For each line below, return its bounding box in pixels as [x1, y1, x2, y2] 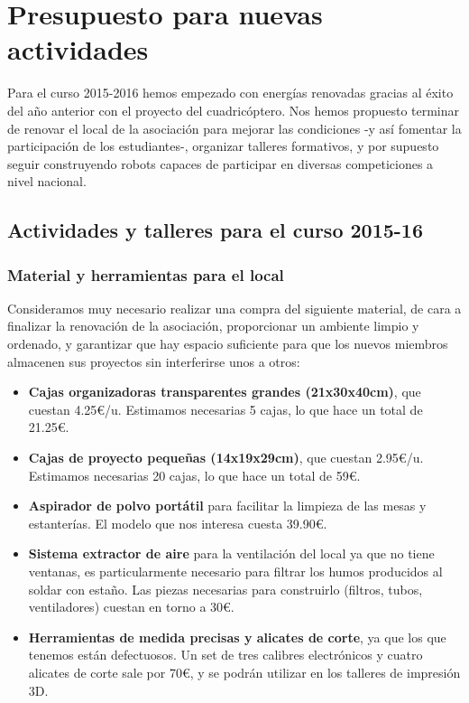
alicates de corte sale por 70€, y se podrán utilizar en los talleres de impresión [28, 662, 461, 681]
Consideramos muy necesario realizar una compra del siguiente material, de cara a [7, 298, 462, 317]
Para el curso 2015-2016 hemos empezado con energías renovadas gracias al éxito [7, 83, 454, 102]
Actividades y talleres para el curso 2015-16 [7, 216, 423, 244]
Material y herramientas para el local [7, 263, 284, 286]
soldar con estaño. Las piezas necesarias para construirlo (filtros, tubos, [28, 579, 423, 598]
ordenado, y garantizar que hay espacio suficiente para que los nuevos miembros [7, 334, 448, 353]
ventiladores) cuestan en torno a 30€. [28, 597, 234, 616]
